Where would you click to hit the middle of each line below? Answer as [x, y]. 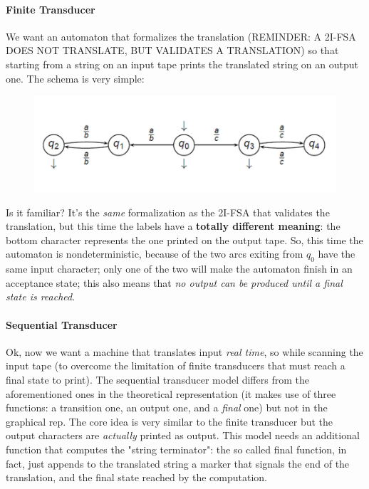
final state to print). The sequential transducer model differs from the [157, 379]
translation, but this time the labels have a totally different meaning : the [173, 226]
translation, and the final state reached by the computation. [136, 477]
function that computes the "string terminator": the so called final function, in [176, 449]
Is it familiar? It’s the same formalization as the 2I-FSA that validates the [168, 212]
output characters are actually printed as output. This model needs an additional [183, 435]
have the [337, 254]
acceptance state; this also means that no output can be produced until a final [174, 282]
